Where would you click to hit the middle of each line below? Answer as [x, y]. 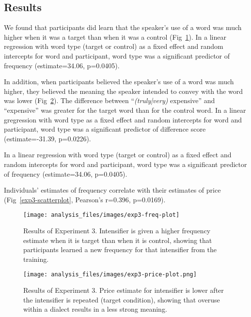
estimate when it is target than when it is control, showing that [118, 240]
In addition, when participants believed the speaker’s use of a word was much [119, 82]
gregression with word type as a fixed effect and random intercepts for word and [123, 119]
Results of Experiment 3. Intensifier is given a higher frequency [117, 230]
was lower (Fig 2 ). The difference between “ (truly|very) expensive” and [110, 100]
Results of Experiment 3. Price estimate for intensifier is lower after [124, 290]
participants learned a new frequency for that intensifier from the [120, 249]
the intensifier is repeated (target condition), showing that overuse [122, 299]
